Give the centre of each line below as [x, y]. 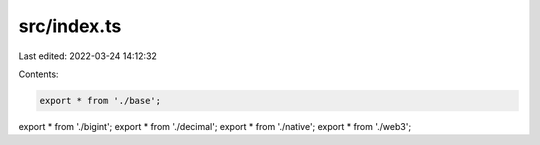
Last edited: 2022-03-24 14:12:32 [87, 56]
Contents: [38, 74]
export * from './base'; [100, 100]
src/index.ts [70, 26]
